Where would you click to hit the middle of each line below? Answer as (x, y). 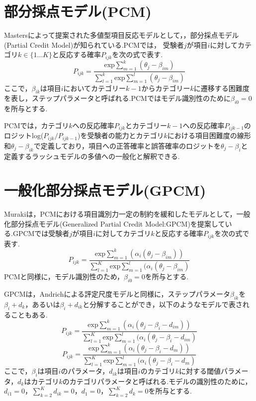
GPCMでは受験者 (41, 233)
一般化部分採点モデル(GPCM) (105, 190)
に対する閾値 (200, 371)
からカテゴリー (166, 88)
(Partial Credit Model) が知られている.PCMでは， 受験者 (94, 44)
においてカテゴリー (95, 88)
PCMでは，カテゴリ (37, 125)
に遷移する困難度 (221, 88)
